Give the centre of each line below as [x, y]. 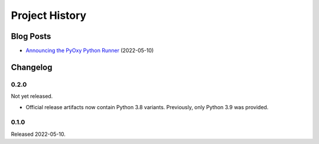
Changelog [32, 67]
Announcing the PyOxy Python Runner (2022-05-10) [90, 51]
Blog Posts [31, 36]
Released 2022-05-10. [38, 134]
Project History [49, 15]
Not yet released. [32, 96]
